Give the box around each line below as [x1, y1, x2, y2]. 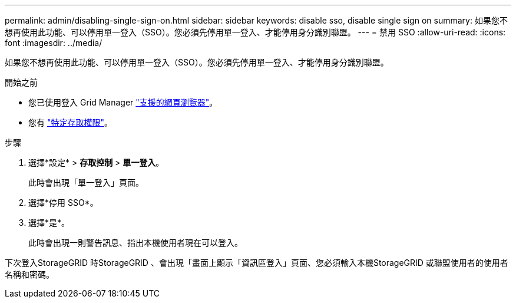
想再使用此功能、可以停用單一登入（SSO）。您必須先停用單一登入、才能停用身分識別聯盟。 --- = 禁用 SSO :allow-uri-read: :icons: [5, 27, 506, 37]
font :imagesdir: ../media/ [5, 38, 102, 48]
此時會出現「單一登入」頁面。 [28, 177, 144, 187]
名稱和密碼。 [5, 269, 54, 279]
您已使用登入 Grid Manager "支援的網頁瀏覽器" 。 [28, 97, 218, 107]
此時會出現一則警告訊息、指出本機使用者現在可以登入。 [28, 238, 243, 248]
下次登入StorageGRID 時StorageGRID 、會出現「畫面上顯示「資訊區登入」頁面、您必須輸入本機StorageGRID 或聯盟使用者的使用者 [5, 258, 508, 268]
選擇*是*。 [28, 218, 70, 228]
